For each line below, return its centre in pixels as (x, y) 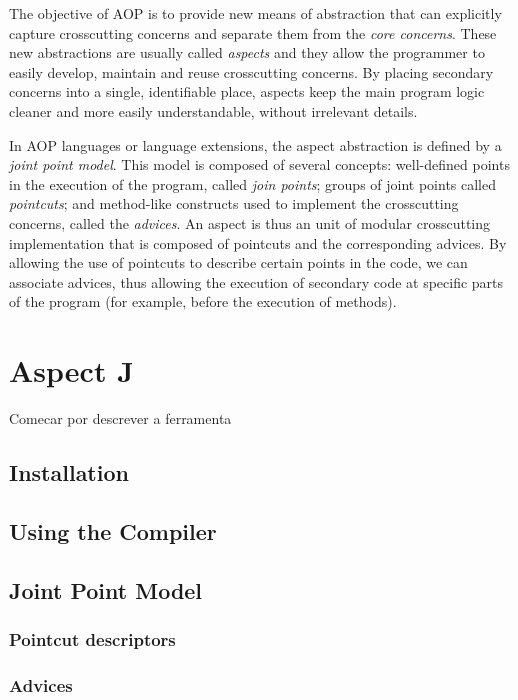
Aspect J (71, 370)
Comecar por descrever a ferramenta (120, 418)
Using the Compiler (113, 530)
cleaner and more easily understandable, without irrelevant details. (213, 110)
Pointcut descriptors (92, 638)
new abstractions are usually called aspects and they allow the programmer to (247, 52)
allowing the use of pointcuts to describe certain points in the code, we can (238, 262)
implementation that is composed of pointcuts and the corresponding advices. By (258, 242)
